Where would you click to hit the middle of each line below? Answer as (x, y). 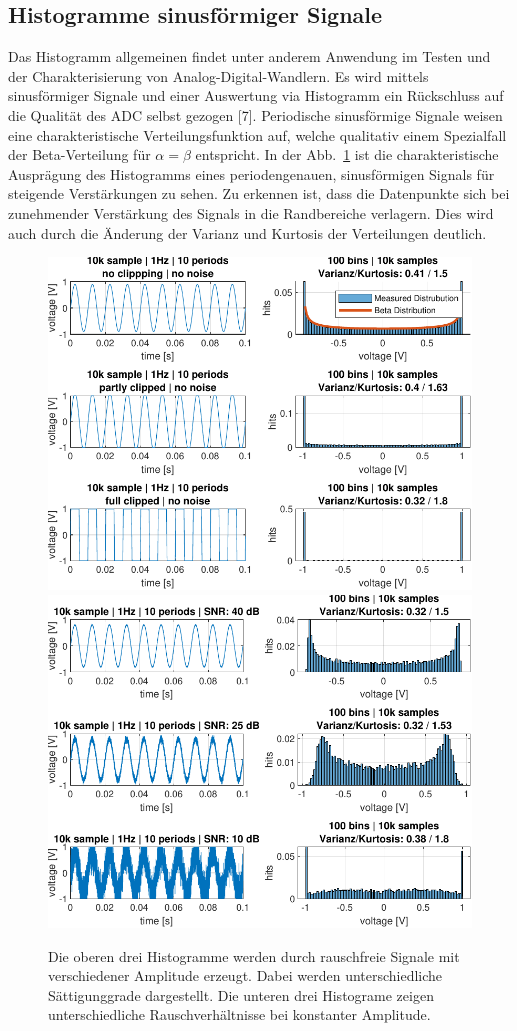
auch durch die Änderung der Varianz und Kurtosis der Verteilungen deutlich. (247, 232)
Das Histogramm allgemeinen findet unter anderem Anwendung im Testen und (249, 56)
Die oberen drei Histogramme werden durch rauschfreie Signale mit (254, 955)
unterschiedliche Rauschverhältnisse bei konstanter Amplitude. (239, 1014)
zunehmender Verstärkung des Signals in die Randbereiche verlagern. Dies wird (251, 212)
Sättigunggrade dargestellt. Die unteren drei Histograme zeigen (241, 994)
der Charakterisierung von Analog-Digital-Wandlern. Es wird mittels (218, 75)
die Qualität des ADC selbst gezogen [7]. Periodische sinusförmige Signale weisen (255, 114)
